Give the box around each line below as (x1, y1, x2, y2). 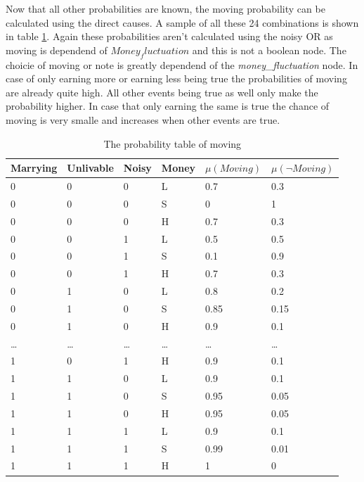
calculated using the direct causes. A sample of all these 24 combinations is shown (6, 15, 359, 30)
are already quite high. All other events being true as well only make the (6, 84, 318, 99)
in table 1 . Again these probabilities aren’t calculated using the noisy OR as (6, 29, 333, 44)
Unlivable (67, 160, 114, 175)
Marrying (11, 160, 58, 175)
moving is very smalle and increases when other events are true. (6, 112, 280, 127)
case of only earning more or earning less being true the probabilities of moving (6, 71, 347, 86)
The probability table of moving (103, 136, 242, 151)
